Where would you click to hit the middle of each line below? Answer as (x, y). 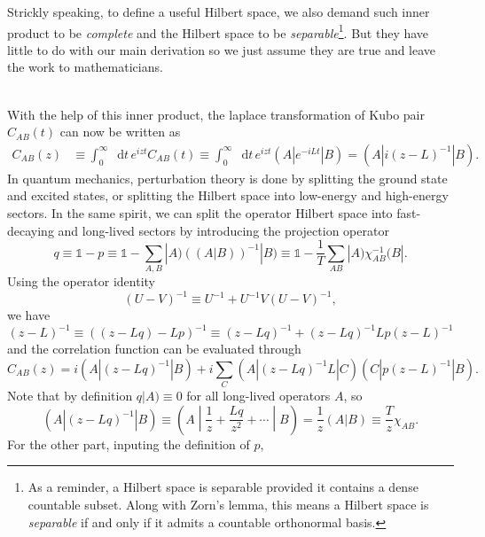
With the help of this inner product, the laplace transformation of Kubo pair (216, 114)
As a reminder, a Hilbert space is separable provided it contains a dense (223, 487)
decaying (31, 230)
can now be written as (120, 132)
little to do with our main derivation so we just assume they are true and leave (222, 49)
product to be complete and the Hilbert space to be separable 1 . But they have (218, 31)
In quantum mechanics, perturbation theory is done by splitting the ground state (227, 178)
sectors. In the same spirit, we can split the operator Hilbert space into (200, 213)
